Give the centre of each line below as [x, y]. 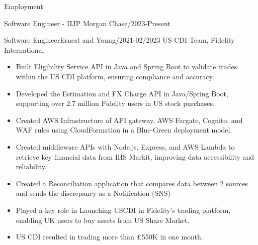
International [24, 49]
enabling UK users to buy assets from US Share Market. [103, 220]
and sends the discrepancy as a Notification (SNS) [93, 193]
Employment [24, 6]
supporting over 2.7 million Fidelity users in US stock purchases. [115, 103]
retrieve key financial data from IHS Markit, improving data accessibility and [135, 156]
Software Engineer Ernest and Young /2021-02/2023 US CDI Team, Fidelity [119, 40]
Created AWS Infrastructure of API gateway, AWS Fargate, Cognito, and [129, 120]
